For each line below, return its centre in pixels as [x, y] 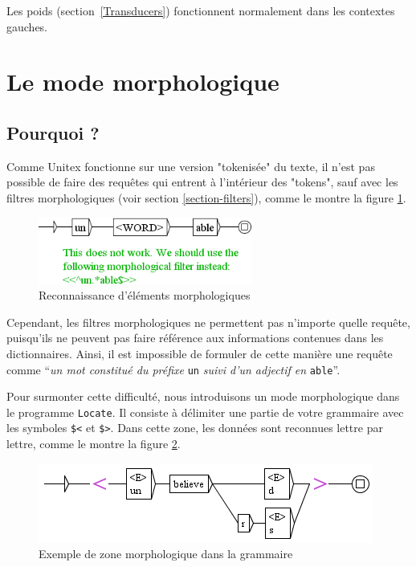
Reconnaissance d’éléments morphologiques [145, 295]
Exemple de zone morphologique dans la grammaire [166, 554]
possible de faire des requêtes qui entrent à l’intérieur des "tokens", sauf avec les [202, 182]
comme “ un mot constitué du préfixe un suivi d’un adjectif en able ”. [173, 369]
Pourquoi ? [53, 132]
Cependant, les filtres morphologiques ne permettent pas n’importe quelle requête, [208, 322]
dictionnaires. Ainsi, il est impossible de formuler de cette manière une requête [200, 353]
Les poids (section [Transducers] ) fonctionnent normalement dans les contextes [201, 10]
